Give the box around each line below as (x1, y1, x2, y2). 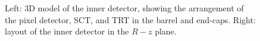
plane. (155, 25, 177, 37)
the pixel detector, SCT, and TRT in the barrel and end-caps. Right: (5, 13, 256, 26)
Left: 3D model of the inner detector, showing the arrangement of (5, 2, 244, 14)
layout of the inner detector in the (5, 25, 129, 37)
